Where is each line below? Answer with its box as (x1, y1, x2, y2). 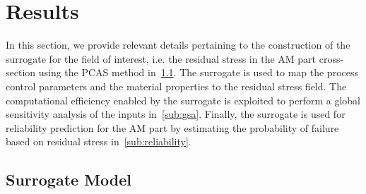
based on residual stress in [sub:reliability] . (6, 134, 191, 149)
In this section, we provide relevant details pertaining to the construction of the (6, 37, 350, 52)
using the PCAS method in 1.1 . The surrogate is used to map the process (38, 65, 359, 80)
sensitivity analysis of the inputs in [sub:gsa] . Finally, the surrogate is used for (6, 107, 346, 121)
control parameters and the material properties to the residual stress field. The (6, 78, 347, 93)
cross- (319, 51, 344, 66)
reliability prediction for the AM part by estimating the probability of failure (6, 120, 339, 135)
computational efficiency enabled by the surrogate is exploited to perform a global (6, 92, 360, 107)
